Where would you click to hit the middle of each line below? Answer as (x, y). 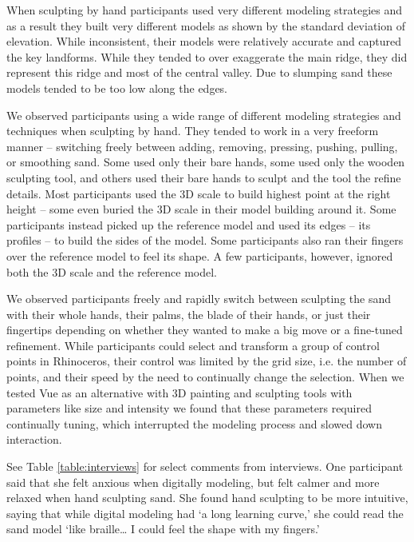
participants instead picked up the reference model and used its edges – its (189, 224)
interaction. (34, 439)
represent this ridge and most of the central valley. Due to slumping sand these (199, 72)
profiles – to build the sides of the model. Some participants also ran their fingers (205, 240)
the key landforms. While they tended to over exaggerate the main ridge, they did (207, 56)
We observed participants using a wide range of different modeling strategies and (204, 115)
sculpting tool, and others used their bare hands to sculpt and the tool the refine (204, 177)
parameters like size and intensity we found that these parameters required (189, 408)
